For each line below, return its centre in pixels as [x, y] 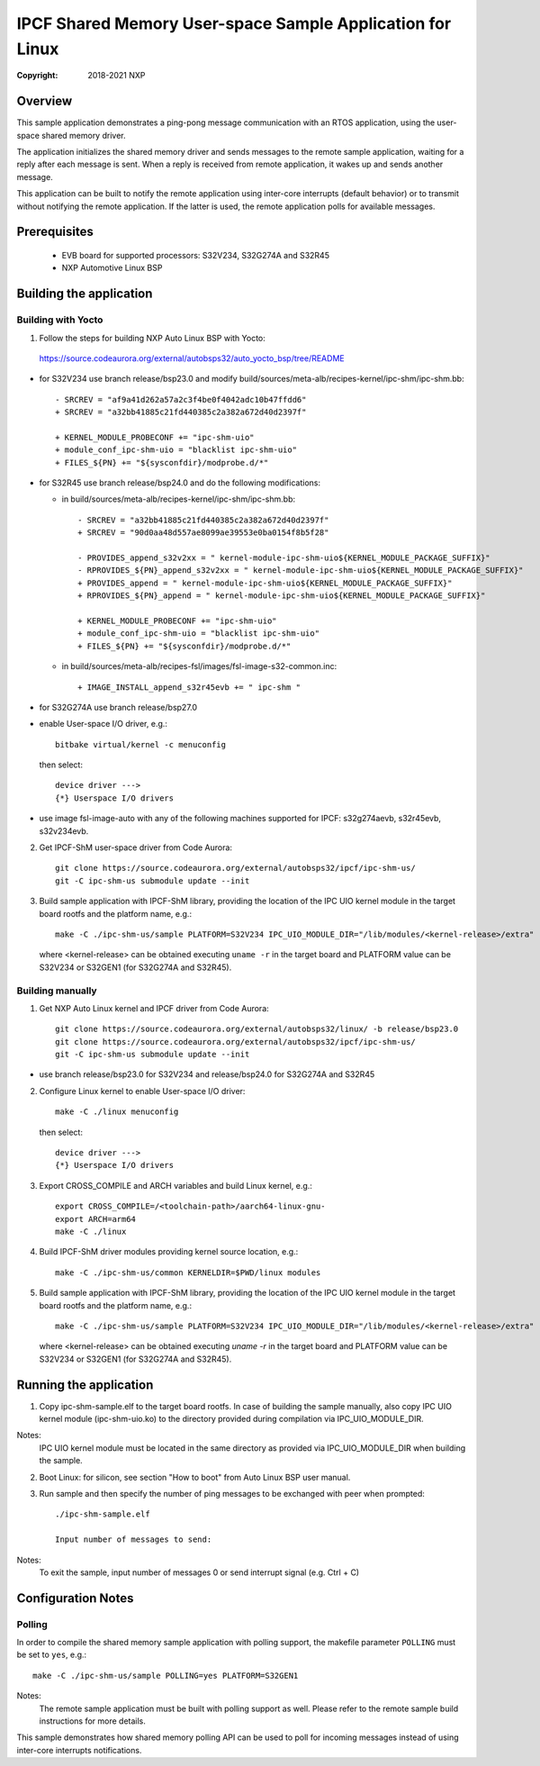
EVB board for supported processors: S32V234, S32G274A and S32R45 [196, 255]
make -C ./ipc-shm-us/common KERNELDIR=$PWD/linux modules [188, 1272]
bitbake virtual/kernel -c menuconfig [141, 744]
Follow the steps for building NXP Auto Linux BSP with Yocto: [152, 338]
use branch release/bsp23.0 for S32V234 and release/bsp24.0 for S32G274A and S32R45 [207, 1074]
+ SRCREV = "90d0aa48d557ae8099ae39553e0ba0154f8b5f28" [203, 533]
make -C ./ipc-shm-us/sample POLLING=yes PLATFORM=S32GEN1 [166, 1675]
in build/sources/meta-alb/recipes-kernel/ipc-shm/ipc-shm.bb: [179, 499]
